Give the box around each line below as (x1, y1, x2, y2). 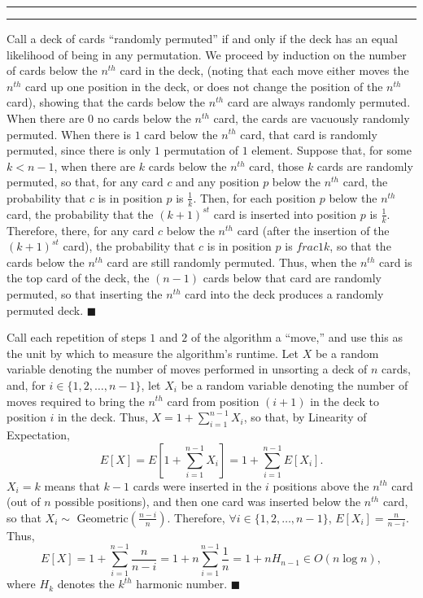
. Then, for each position (193, 189, 316, 206)
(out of (7, 493, 41, 510)
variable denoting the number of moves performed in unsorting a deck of (7, 360, 368, 378)
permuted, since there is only (7, 142, 151, 159)
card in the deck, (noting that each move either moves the (120, 62, 409, 79)
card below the (144, 125, 218, 142)
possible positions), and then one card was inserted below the (55, 493, 361, 510)
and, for (7, 376, 46, 393)
